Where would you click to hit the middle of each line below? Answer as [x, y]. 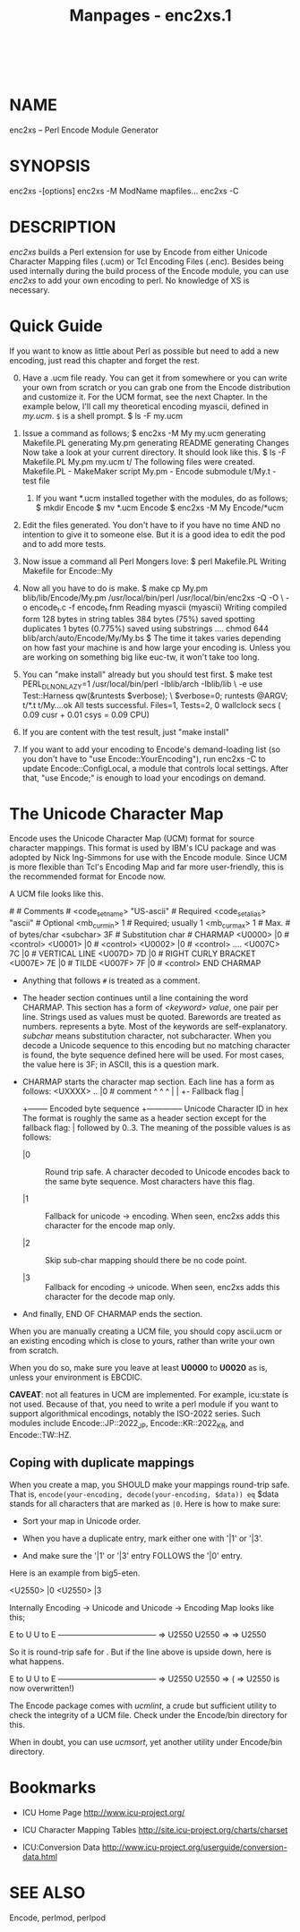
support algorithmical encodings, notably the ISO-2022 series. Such [135, 1414]
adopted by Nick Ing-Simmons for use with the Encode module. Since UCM [148, 858]
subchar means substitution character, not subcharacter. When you [146, 1036]
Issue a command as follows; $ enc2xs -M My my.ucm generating [144, 433]
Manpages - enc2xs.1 [150, 16]
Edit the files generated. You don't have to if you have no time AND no [151, 525]
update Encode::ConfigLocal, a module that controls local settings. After [155, 768]
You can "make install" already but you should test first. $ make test [147, 674]
